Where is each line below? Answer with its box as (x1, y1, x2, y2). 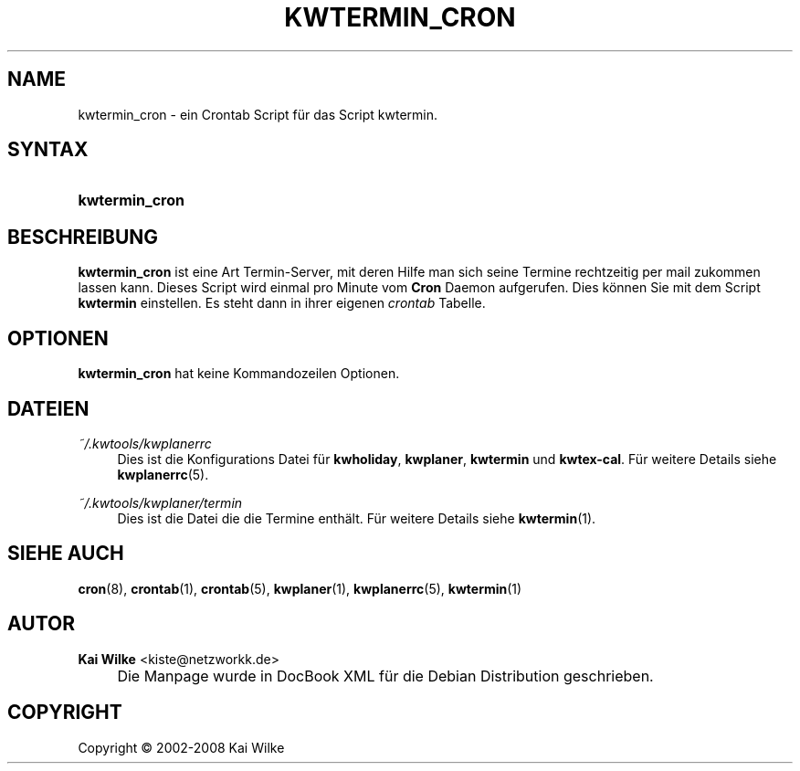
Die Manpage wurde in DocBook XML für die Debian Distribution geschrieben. (117, 666, 654, 685)
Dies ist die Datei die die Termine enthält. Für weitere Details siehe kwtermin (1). (117, 510, 596, 526)
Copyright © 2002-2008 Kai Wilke (78, 739, 285, 755)
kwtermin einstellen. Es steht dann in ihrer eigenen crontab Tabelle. (78, 295, 486, 312)
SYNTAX (7, 138, 89, 162)
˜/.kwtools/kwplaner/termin (78, 494, 243, 511)
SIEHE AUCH (7, 542, 124, 565)
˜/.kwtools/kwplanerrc (78, 435, 212, 451)
